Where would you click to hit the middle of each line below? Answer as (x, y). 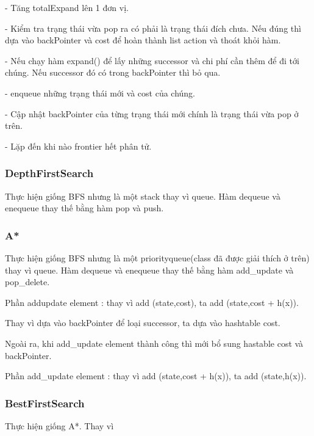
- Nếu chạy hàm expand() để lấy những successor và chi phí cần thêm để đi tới (152, 60)
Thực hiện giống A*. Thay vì (59, 425)
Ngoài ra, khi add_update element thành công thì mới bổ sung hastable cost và (154, 343)
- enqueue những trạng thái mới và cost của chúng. (100, 93)
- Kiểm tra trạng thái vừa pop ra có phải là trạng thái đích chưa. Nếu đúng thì (153, 28)
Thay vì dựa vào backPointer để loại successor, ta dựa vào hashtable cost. (143, 323)
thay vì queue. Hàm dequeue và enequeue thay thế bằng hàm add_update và (149, 270)
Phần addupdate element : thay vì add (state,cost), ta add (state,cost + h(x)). (152, 302)
